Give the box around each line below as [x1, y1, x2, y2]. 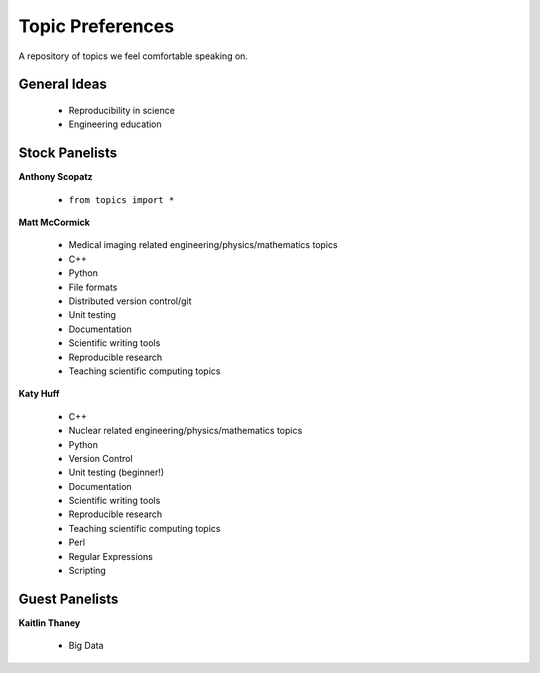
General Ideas [18, 76, 107, 93]
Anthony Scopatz [18, 171, 94, 183]
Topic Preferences [18, 15, 175, 37]
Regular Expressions [68, 550, 154, 562]
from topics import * [68, 194, 175, 205]
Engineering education [68, 118, 162, 130]
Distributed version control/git [68, 295, 192, 307]
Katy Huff [18, 388, 60, 400]
